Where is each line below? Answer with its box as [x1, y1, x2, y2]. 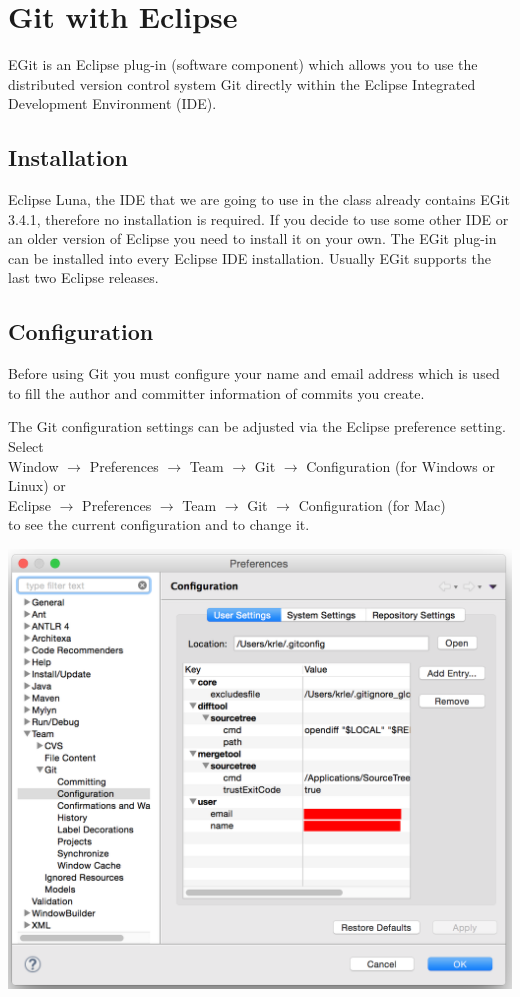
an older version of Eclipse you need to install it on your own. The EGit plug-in [8, 228, 497, 249]
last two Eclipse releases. [8, 267, 159, 288]
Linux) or [8, 475, 66, 496]
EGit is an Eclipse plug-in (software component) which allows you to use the [8, 54, 478, 75]
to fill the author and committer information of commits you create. [8, 382, 425, 403]
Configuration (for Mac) [298, 494, 446, 515]
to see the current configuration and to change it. [8, 514, 310, 535]
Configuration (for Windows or [306, 455, 495, 476]
